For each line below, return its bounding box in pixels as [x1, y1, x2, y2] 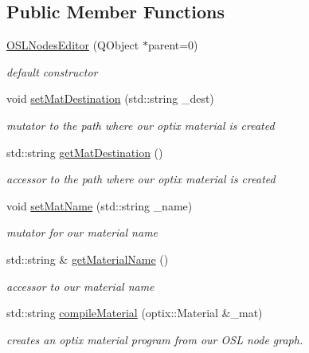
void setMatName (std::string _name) [6, 197, 193, 214]
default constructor [6, 63, 98, 80]
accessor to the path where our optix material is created [6, 171, 276, 187]
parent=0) [147, 37, 198, 53]
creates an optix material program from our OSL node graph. [6, 331, 303, 347]
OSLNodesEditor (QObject [6, 37, 139, 53]
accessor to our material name [6, 277, 154, 294]
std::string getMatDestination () [6, 143, 163, 160]
